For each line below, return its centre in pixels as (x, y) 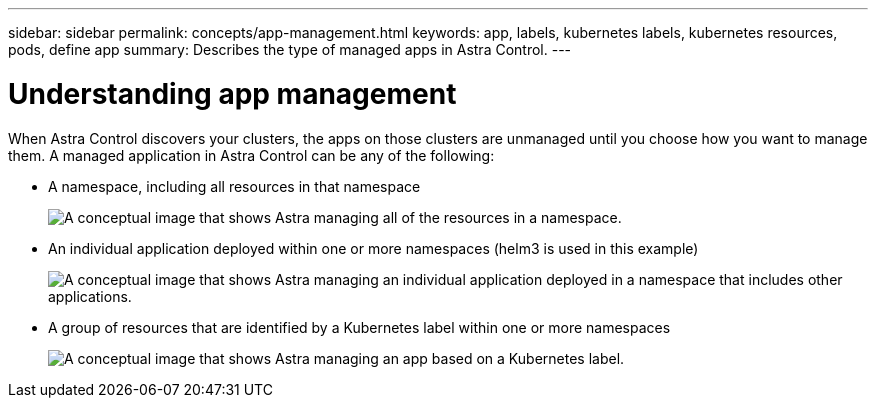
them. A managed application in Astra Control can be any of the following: (251, 155)
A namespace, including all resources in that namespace (234, 186)
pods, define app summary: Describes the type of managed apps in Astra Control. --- (290, 49)
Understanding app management (232, 93)
